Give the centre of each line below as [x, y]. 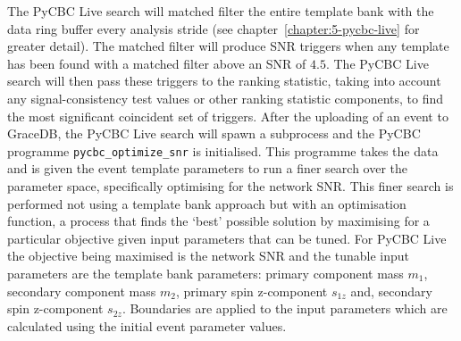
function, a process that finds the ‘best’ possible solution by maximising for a [218, 221]
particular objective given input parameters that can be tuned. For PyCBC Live [227, 238]
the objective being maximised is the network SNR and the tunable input [208, 256]
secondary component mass [82, 291]
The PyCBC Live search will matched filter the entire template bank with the [221, 11]
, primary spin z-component [251, 291]
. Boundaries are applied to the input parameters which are [285, 308]
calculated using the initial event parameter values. [147, 325]
